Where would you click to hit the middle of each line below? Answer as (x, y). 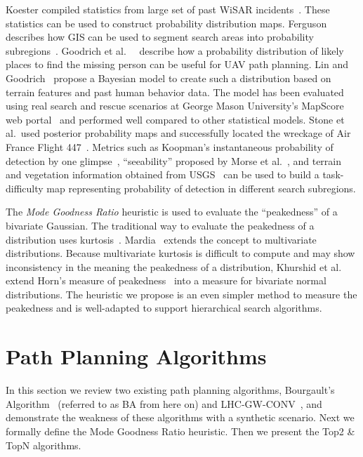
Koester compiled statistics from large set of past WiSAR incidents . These (168, 9)
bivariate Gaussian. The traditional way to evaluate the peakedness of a (160, 225)
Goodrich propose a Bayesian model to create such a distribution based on (169, 78)
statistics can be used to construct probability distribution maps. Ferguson (166, 23)
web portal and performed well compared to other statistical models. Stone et (175, 119)
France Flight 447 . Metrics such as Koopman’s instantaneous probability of (170, 146)
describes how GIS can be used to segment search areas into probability (160, 37)
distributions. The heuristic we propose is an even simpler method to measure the (181, 294)
